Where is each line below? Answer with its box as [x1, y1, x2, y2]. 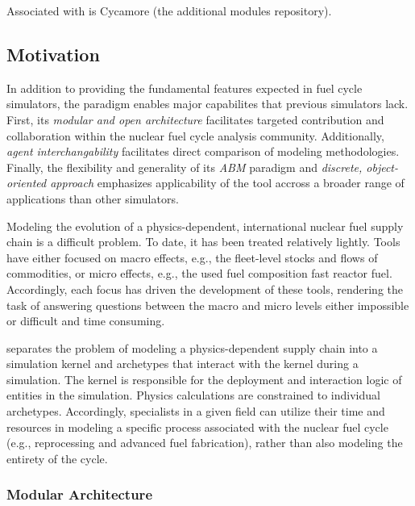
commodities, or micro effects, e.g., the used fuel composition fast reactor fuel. [6, 265, 392, 282]
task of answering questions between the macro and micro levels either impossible [6, 296, 409, 313]
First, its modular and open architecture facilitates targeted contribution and [6, 111, 384, 128]
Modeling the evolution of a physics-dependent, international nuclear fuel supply [6, 217, 404, 234]
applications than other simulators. [6, 190, 179, 207]
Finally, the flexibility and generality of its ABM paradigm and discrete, [6, 158, 363, 175]
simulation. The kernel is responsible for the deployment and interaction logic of [6, 370, 402, 387]
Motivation [6, 41, 100, 66]
